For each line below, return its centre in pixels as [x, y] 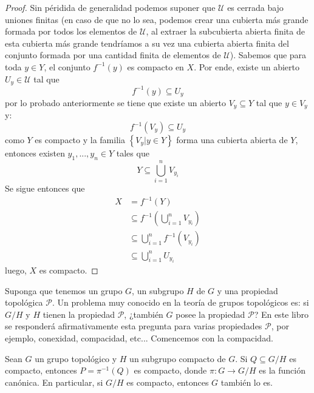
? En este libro [282, 314]
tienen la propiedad [79, 314]
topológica [24, 302]
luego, [16, 270]
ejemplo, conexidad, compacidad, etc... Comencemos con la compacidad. [139, 338]
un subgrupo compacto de [178, 358]
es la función [282, 370]
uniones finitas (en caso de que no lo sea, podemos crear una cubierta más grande [157, 19]
